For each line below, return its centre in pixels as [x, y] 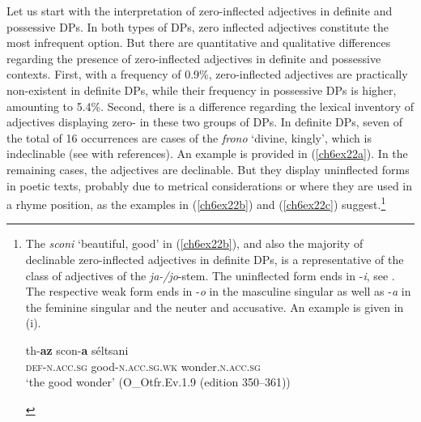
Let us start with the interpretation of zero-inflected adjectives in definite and [200, 11]
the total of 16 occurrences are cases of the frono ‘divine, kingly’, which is [189, 137]
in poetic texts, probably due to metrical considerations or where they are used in [210, 185]
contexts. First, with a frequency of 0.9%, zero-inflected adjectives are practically [207, 74]
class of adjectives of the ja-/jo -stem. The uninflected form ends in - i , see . [210, 275]
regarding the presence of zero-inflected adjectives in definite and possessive [194, 58]
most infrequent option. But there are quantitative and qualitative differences [199, 43]
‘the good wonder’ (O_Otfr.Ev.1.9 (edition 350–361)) [158, 382]
